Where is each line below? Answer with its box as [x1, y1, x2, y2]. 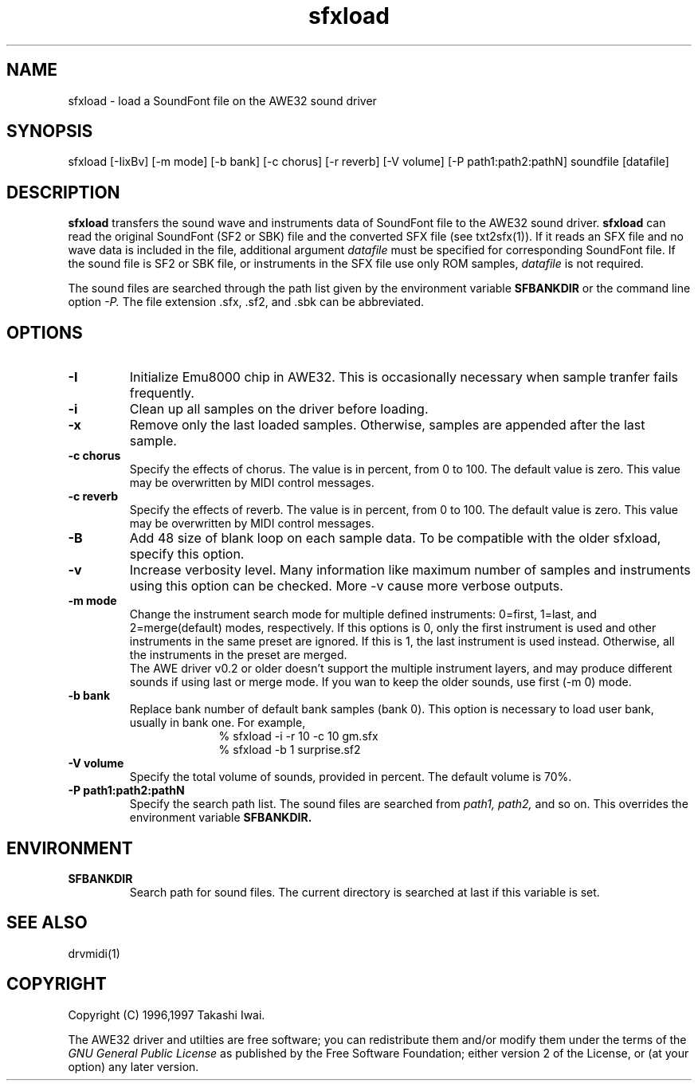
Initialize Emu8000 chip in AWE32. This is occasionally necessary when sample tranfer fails [129, 369, 678, 386]
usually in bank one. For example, [129, 716, 306, 730]
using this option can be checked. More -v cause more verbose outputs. [129, 578, 563, 595]
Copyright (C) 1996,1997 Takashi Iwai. [68, 1007, 265, 1022]
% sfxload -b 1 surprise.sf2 [218, 743, 361, 757]
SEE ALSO [6, 912, 88, 933]
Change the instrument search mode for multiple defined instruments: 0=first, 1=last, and [129, 607, 597, 622]
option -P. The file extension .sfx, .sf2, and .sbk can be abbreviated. [68, 295, 425, 309]
